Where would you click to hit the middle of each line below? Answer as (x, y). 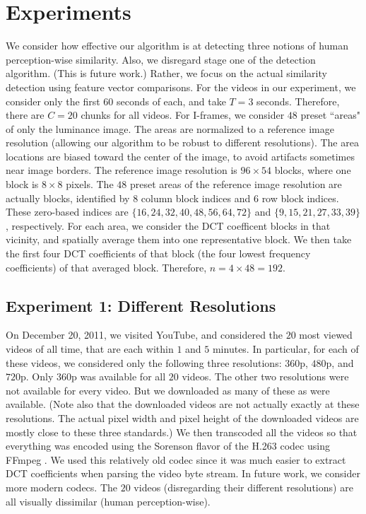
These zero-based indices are (67, 212)
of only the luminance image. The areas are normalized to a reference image (170, 128)
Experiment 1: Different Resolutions (141, 305)
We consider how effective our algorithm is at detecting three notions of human (177, 46)
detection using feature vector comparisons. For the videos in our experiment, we (181, 87)
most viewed (326, 335)
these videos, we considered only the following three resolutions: (144, 362)
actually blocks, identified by (68, 198)
